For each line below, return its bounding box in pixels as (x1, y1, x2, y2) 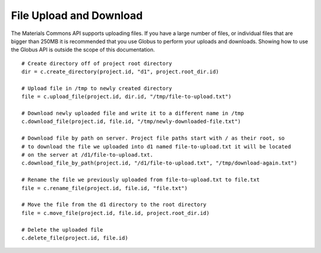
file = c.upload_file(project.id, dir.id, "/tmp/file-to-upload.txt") (21, 93, 232, 100)
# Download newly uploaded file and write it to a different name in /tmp (21, 110, 244, 117)
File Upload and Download (11, 9, 143, 22)
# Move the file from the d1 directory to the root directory (21, 201, 207, 208)
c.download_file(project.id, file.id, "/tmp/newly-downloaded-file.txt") (21, 118, 241, 125)
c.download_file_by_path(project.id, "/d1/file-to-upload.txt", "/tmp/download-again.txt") (21, 160, 297, 166)
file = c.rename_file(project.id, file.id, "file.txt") (21, 185, 188, 191)
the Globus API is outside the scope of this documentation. (11, 46, 155, 53)
